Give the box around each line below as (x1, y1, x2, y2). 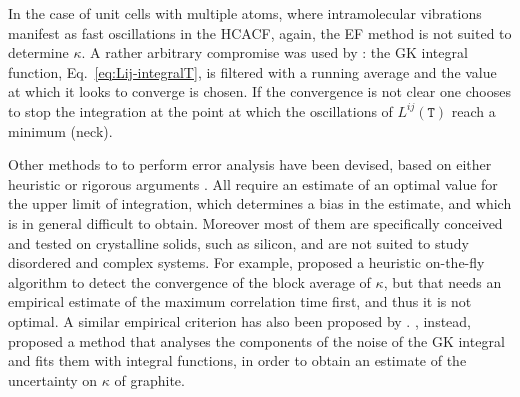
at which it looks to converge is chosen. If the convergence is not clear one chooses (8, 81, 511, 102)
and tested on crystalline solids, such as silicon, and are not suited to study (8, 232, 469, 253)
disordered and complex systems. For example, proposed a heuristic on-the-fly (8, 252, 485, 273)
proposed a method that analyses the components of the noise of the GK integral (8, 330, 505, 351)
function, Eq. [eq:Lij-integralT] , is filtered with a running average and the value (8, 61, 497, 82)
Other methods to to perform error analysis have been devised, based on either (8, 154, 492, 175)
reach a (451, 100, 496, 121)
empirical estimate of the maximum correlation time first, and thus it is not (8, 291, 472, 312)
